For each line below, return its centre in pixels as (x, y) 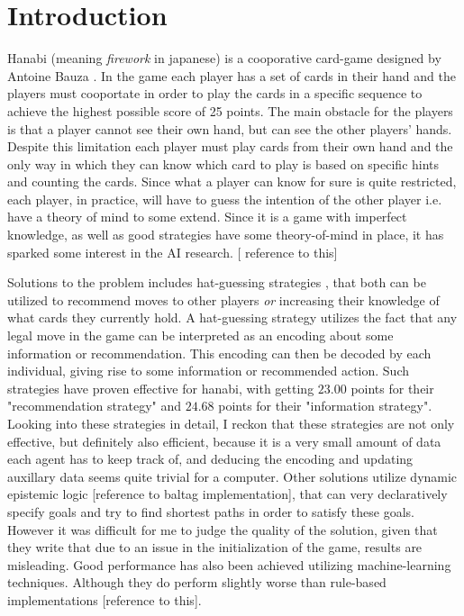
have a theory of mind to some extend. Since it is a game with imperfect (207, 217)
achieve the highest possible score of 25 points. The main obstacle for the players (230, 110)
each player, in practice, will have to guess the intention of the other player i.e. (225, 199)
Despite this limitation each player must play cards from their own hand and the (230, 146)
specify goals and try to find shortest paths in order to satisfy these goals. (211, 511)
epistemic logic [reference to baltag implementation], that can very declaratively (227, 494)
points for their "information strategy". (325, 406)
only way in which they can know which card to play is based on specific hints (223, 163)
